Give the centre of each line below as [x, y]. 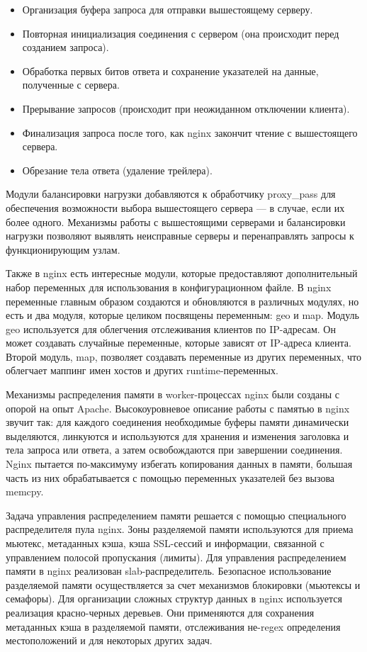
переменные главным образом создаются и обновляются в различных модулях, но [182, 301]
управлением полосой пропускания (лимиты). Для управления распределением [176, 557]
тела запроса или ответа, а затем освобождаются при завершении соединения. [174, 450]
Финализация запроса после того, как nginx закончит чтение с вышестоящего [190, 132]
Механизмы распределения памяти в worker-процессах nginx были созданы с [173, 394]
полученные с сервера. [71, 85]
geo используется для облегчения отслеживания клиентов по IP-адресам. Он [171, 328]
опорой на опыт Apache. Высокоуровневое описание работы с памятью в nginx [178, 408]
